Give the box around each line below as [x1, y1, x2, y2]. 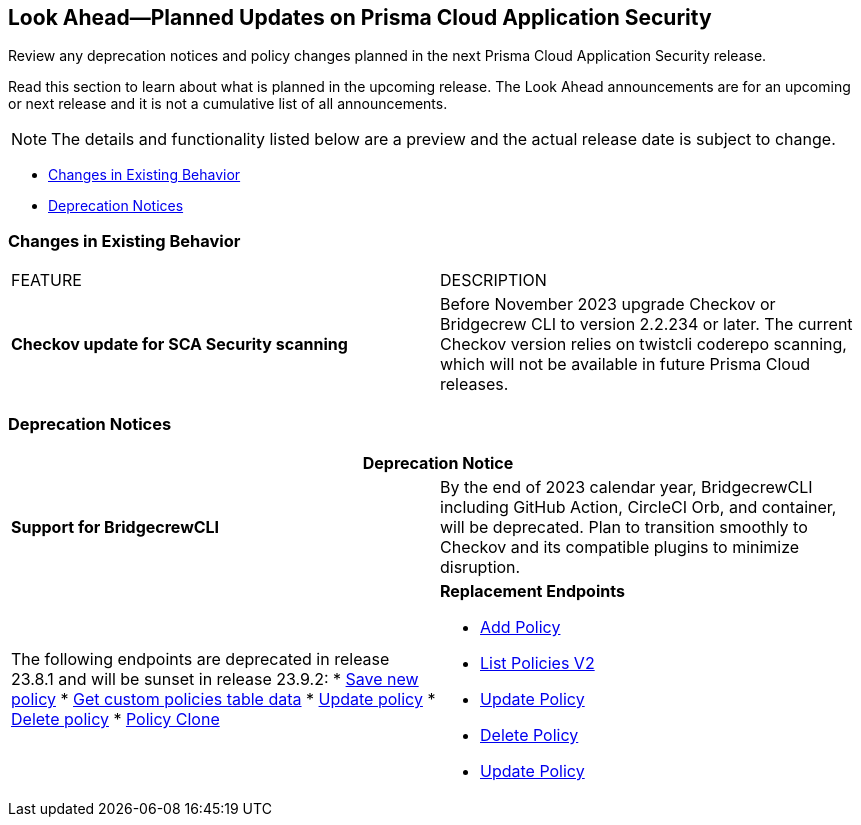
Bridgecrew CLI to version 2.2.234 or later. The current [440, 314, 853, 335]
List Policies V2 [480, 652, 595, 673]
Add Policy [480, 616, 561, 637]
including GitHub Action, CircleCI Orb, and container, [440, 496, 837, 517]
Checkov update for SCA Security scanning [11, 334, 348, 355]
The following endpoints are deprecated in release [11, 648, 390, 669]
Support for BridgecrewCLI [11, 516, 220, 537]
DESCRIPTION [440, 270, 547, 291]
